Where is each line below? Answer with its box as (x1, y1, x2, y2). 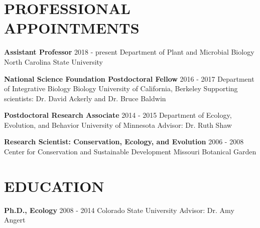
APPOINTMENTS (4, 18, 140, 38)
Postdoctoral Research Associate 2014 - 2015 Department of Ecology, (4, 110, 232, 120)
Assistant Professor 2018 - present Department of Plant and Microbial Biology (4, 47, 254, 57)
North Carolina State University (4, 56, 103, 67)
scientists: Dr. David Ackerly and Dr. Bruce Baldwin (4, 93, 166, 103)
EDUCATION (4, 175, 104, 196)
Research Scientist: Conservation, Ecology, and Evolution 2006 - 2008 (4, 136, 244, 147)
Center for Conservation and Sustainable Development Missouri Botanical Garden (4, 146, 256, 157)
